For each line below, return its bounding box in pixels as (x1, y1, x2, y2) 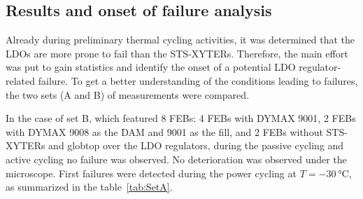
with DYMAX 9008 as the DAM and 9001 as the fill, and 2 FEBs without (6, 124, 323, 139)
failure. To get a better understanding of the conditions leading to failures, (38, 73, 358, 88)
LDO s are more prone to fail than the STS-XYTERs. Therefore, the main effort (6, 46, 348, 60)
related (6, 73, 36, 88)
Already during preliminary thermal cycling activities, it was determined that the (6, 32, 355, 47)
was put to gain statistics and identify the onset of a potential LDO (6, 60, 296, 74)
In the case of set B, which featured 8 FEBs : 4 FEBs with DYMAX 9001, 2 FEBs (6, 111, 356, 125)
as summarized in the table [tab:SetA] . (6, 179, 173, 194)
